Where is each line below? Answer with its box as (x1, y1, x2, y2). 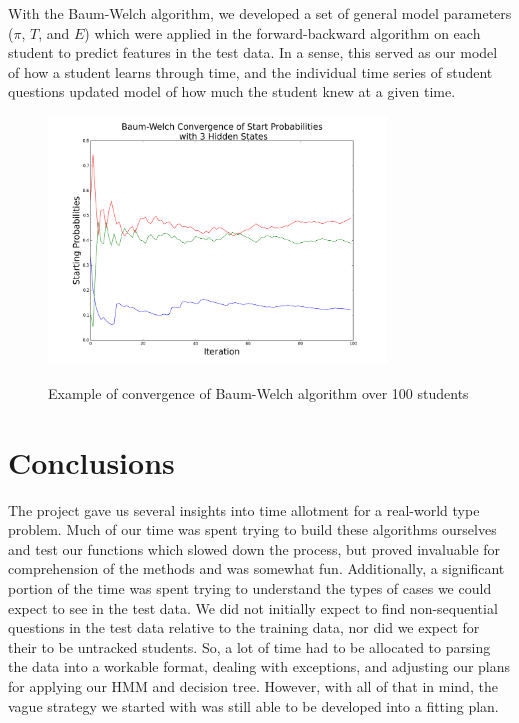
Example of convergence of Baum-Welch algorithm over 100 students (48, 382, 469, 403)
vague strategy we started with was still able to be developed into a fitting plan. (8, 695, 499, 716)
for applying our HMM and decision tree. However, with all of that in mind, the (8, 676, 498, 697)
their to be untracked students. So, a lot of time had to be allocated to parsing (8, 636, 491, 657)
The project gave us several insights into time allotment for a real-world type (8, 499, 480, 520)
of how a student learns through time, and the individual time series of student (8, 61, 493, 82)
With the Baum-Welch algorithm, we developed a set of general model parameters (8, 3, 512, 23)
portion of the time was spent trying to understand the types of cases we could (8, 578, 492, 599)
